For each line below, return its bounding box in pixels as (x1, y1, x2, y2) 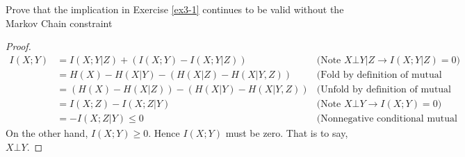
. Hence (148, 125, 180, 140)
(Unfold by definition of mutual (316, 84, 452, 94)
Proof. (6, 39, 31, 53)
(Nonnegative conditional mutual (316, 113, 457, 124)
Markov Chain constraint (6, 15, 113, 30)
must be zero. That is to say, (225, 125, 348, 140)
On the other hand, (6, 125, 88, 140)
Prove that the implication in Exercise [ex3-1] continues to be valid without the (6, 2, 344, 16)
